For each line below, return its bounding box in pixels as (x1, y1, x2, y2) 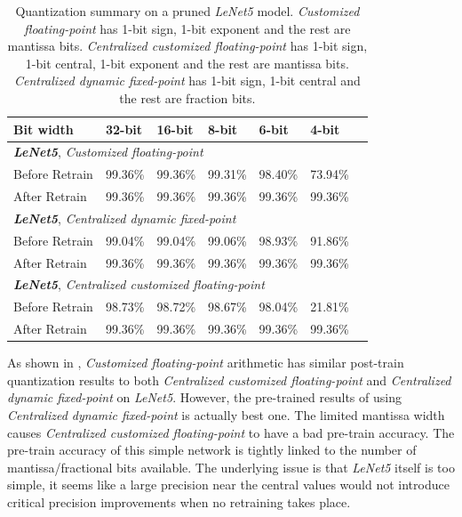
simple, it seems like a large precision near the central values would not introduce (7, 475, 450, 494)
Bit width (13, 119, 74, 138)
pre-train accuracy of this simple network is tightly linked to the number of (7, 440, 417, 459)
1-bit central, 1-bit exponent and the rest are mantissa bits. (25, 53, 349, 72)
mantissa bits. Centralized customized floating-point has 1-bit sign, (7, 36, 368, 55)
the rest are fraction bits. (119, 88, 256, 107)
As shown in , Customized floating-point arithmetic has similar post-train (7, 353, 404, 372)
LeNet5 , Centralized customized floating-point (13, 275, 265, 294)
